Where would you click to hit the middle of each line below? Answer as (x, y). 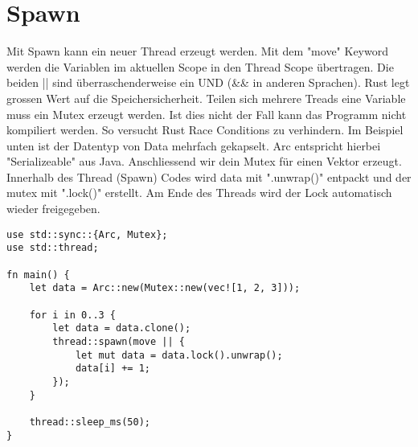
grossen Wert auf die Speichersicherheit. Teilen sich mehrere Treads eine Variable (206, 98)
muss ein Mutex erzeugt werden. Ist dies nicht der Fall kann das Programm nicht (207, 114)
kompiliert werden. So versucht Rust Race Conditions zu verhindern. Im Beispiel (205, 130)
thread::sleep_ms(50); (90, 422)
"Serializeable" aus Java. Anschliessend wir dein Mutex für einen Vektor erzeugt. (204, 161)
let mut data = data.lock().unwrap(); (179, 355)
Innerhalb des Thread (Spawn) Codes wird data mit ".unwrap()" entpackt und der (209, 176)
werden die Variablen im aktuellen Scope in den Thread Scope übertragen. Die (200, 66)
